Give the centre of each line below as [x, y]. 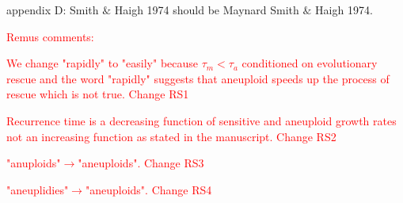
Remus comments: [50, 36]
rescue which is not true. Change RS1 [98, 94]
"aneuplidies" [38, 189]
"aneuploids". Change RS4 [148, 189]
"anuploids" [34, 163]
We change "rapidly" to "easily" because [103, 63]
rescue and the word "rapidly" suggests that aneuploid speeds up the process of [198, 78]
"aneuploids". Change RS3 [141, 163]
